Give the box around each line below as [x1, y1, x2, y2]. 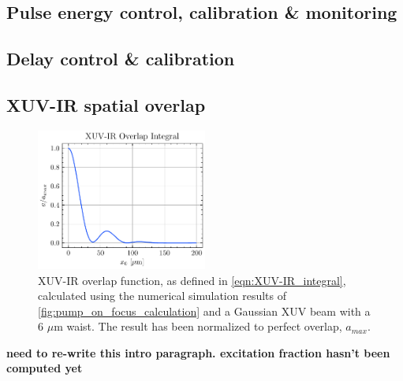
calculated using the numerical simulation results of [38, 287, 286, 304]
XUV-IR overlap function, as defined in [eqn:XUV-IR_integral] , [38, 272, 346, 288]
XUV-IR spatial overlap [6, 92, 206, 117]
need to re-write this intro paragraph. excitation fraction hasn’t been [6, 344, 390, 361]
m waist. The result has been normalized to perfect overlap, [54, 318, 342, 335]
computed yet [6, 360, 83, 376]
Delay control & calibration [6, 46, 235, 71]
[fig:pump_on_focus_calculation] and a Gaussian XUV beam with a [38, 302, 371, 319]
